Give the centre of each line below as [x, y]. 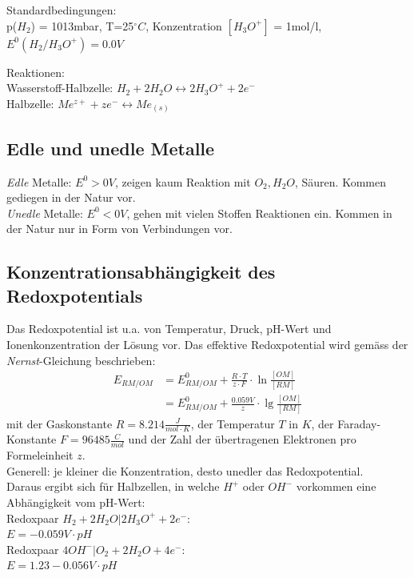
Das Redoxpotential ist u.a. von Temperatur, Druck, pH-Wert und [169, 329]
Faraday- [359, 423]
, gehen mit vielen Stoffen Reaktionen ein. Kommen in [259, 213]
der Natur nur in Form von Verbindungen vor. [119, 229]
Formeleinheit [40, 455]
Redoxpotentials [75, 295]
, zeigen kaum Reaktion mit [183, 181]
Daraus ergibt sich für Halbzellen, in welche [113, 486]
